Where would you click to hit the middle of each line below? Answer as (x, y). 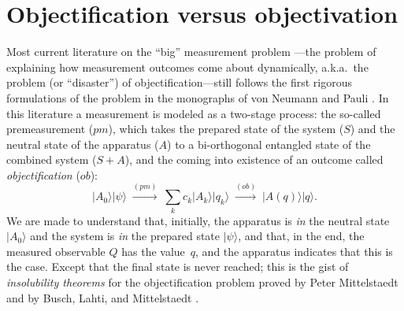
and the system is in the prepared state (125, 236)
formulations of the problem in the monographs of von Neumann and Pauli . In (198, 97)
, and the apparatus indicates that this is (294, 251)
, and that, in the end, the (301, 236)
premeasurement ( (50, 129)
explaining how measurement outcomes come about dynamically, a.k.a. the (187, 67)
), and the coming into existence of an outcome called (254, 159)
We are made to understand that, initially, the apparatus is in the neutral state (198, 220)
